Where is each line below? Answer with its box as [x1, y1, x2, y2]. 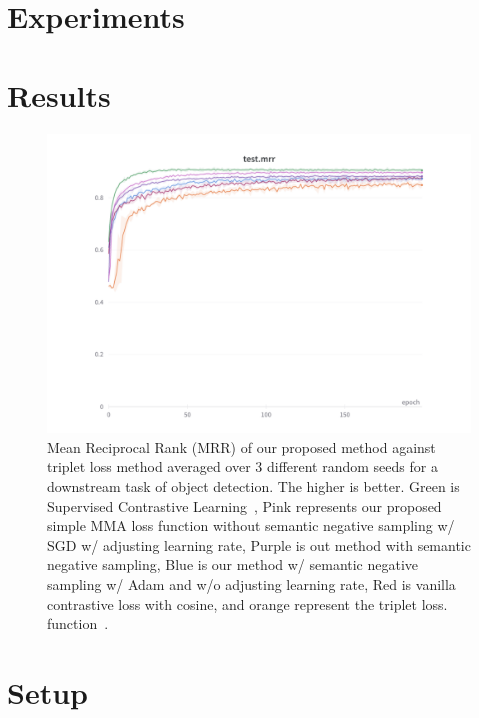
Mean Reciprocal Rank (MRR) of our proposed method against [47, 436, 436, 457]
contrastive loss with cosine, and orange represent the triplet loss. [47, 593, 448, 614]
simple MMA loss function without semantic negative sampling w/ [47, 515, 455, 536]
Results [7, 74, 111, 115]
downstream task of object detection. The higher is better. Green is [47, 476, 460, 497]
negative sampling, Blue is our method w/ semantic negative [47, 554, 419, 575]
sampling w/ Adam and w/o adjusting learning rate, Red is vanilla [47, 574, 456, 595]
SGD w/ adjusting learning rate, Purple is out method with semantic [47, 534, 471, 555]
